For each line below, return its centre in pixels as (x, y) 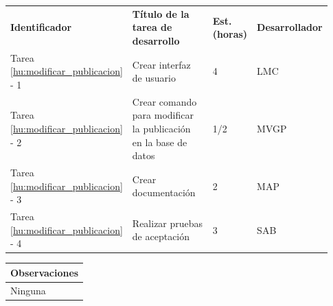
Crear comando (164, 101)
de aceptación (161, 236)
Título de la (161, 13)
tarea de (152, 27)
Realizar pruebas (168, 223)
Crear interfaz (161, 64)
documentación (164, 192)
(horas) (230, 34)
